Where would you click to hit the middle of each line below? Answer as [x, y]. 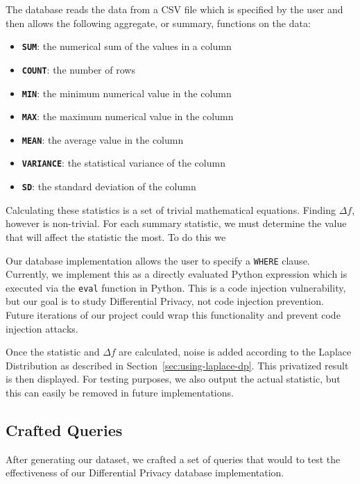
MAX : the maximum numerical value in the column [128, 116]
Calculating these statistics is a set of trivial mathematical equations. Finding [171, 209]
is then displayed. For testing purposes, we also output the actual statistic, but [173, 379]
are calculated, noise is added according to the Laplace [235, 352]
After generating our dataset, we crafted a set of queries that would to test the [173, 459]
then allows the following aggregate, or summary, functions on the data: [158, 23]
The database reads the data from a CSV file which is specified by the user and [174, 9]
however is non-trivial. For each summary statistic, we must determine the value [176, 223]
